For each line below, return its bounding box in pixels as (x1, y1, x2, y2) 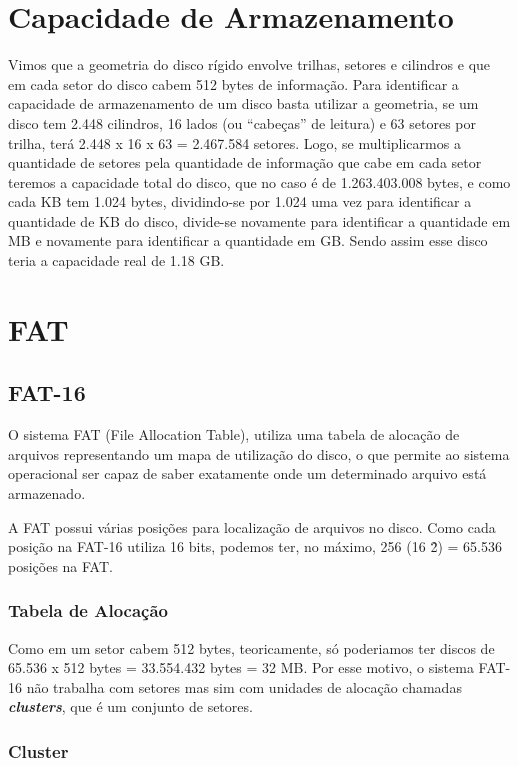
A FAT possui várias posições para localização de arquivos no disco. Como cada (8, 516, 496, 537)
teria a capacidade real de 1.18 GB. (8, 250, 225, 271)
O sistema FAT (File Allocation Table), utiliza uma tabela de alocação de (8, 424, 460, 445)
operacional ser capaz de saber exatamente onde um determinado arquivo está (8, 463, 487, 484)
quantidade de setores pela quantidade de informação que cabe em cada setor (8, 152, 482, 173)
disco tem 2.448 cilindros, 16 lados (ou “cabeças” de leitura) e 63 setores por (8, 112, 477, 133)
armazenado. (8, 483, 86, 504)
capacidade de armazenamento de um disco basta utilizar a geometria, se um (8, 93, 479, 114)
